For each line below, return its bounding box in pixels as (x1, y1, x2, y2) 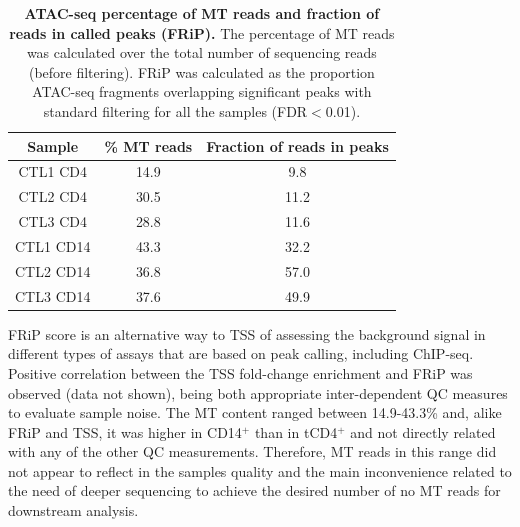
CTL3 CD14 (15, 285, 91, 306)
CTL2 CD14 (15, 260, 91, 281)
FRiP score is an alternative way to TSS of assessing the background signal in (8, 323, 486, 344)
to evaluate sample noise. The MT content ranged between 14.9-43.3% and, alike (8, 402, 502, 423)
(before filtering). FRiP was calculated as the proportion (28, 61, 375, 82)
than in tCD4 (254, 421, 338, 442)
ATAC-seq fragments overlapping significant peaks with (32, 81, 372, 102)
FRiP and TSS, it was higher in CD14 (8, 421, 242, 442)
